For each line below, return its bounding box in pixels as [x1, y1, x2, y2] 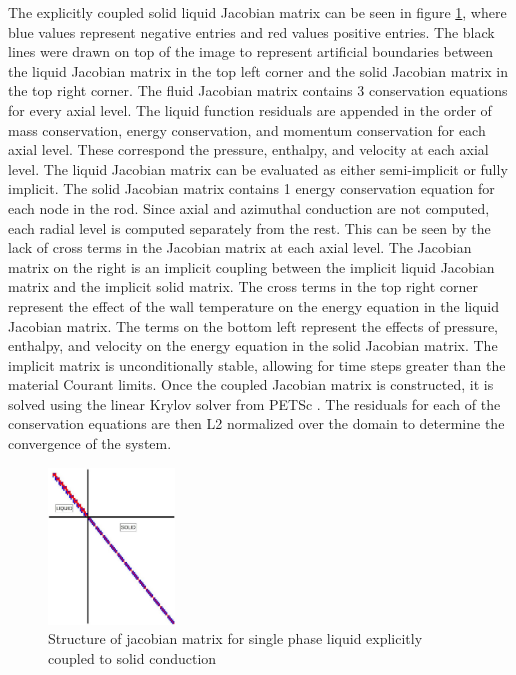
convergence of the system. [8, 433, 172, 454]
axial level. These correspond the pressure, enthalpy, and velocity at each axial [8, 139, 489, 160]
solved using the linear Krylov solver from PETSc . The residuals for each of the [8, 393, 501, 414]
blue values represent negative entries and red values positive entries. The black [8, 21, 495, 42]
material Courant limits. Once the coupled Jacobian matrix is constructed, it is [8, 374, 494, 395]
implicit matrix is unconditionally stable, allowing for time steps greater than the [8, 354, 506, 375]
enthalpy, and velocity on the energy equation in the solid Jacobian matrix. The [8, 335, 498, 356]
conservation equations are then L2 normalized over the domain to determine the [8, 413, 505, 434]
